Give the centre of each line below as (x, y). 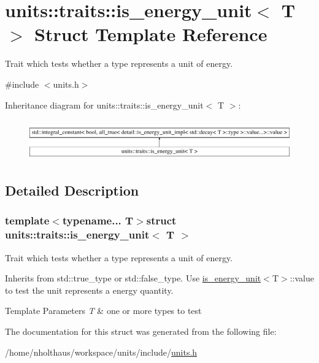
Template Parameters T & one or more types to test (103, 311)
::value (302, 278)
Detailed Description (72, 190)
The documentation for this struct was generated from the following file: (141, 331)
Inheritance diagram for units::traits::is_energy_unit (104, 105)
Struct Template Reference (151, 34)
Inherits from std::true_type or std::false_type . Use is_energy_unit (133, 278)
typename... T (98, 220)
